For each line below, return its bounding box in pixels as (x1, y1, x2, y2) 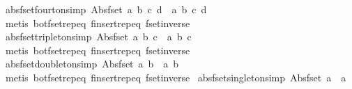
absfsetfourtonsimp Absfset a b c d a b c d (5, 2, 207, 16)
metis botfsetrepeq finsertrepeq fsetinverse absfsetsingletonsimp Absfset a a (5, 70, 346, 84)
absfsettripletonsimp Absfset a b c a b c (5, 29, 192, 44)
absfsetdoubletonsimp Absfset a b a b (5, 56, 179, 71)
